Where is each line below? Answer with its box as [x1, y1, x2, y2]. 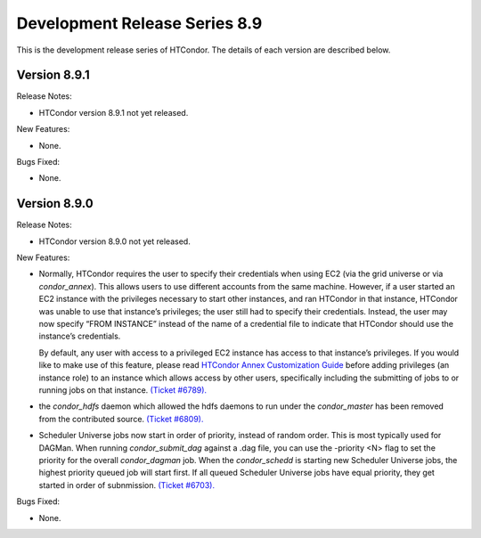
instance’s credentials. [38, 330, 121, 342]
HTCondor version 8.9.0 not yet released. [38, 236, 191, 247]
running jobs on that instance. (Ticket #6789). [38, 385, 208, 395]
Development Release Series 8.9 [16, 13, 263, 33]
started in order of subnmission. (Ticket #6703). [38, 479, 216, 490]
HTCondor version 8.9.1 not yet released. [38, 107, 189, 118]
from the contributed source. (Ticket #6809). [38, 413, 204, 424]
